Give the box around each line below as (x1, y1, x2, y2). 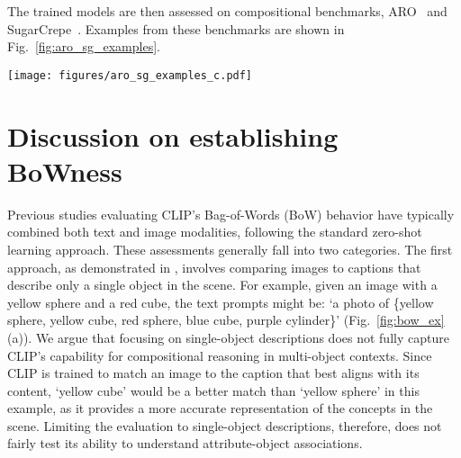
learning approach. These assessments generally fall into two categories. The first (7, 239, 453, 258)
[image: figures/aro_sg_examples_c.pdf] (7, 68, 253, 82)
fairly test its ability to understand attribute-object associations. (7, 434, 363, 453)
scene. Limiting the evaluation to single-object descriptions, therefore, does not (7, 416, 442, 435)
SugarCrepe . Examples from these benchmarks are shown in (7, 19, 345, 38)
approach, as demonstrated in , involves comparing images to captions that (7, 257, 421, 276)
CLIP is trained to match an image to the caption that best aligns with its (7, 364, 420, 382)
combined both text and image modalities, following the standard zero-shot (7, 222, 422, 241)
